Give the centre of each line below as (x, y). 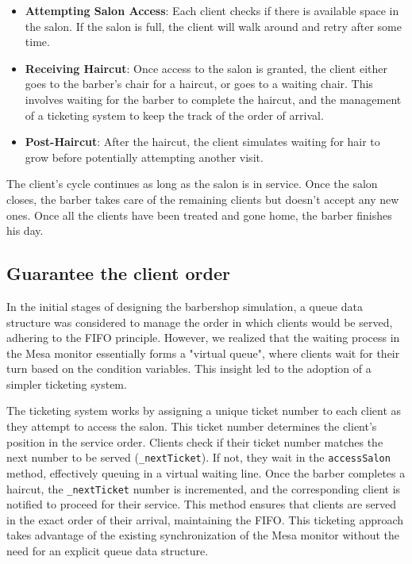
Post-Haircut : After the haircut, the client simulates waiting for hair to (202, 142)
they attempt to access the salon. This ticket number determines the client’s (192, 426)
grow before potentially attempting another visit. (144, 157)
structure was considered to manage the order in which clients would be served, (200, 322)
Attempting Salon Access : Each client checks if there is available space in (212, 10)
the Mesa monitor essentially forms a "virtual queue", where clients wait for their (203, 353)
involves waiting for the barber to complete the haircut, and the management (213, 99)
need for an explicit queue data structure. (108, 550)
